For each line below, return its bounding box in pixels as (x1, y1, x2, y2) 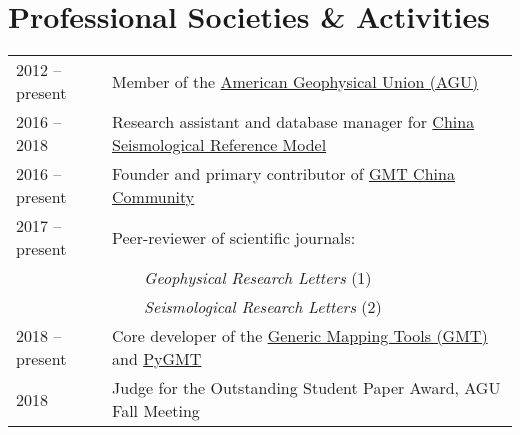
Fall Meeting (112, 399, 200, 423)
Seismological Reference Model (112, 133, 327, 157)
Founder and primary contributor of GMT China (112, 162, 455, 186)
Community (112, 185, 195, 209)
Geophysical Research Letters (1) (144, 266, 372, 290)
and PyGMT (112, 347, 202, 371)
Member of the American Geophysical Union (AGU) (112, 69, 479, 93)
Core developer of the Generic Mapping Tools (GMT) (112, 324, 488, 348)
